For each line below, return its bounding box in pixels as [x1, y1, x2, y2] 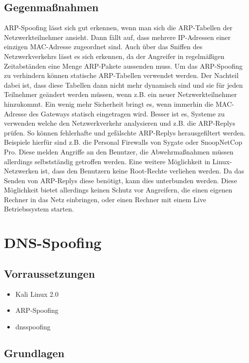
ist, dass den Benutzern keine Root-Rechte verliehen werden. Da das [40, 166, 245, 176]
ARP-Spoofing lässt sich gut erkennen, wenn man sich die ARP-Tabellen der [4, 22, 232, 33]
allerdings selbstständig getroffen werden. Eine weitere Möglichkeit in [4, 156, 211, 166]
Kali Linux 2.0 [15, 288, 58, 299]
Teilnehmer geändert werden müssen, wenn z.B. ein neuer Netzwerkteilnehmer [4, 89, 237, 99]
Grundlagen [4, 345, 65, 360]
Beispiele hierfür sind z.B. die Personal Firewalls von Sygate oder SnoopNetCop [4, 137, 242, 147]
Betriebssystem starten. [4, 204, 74, 214]
